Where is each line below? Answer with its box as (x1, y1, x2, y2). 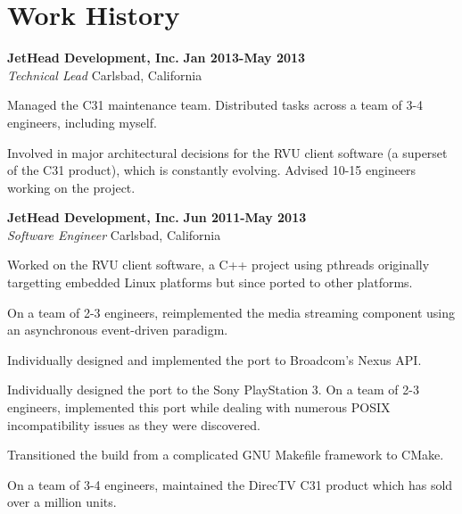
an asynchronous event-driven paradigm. (7, 320, 228, 339)
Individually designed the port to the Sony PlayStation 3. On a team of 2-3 (7, 380, 419, 399)
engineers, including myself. (7, 112, 157, 131)
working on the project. (7, 178, 136, 196)
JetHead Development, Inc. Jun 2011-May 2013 (7, 208, 307, 227)
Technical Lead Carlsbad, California (7, 65, 202, 84)
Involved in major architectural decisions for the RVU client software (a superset (7, 143, 448, 162)
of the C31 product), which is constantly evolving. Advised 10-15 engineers (7, 161, 417, 179)
